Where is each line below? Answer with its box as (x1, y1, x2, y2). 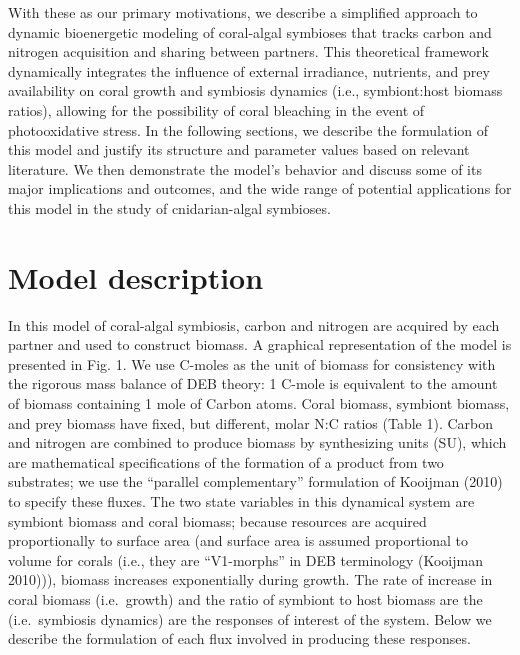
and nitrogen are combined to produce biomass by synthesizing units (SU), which (8, 432, 507, 453)
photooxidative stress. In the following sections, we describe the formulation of (8, 119, 489, 140)
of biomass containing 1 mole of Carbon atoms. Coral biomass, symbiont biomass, (8, 393, 510, 414)
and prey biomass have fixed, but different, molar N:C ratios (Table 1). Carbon (8, 412, 494, 433)
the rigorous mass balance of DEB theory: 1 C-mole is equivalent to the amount (8, 373, 498, 394)
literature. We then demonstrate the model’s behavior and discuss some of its (8, 158, 482, 179)
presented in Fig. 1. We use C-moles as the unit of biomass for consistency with (8, 353, 496, 374)
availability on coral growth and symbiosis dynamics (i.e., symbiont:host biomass (8, 80, 503, 101)
